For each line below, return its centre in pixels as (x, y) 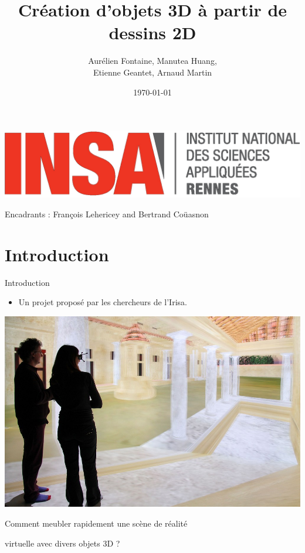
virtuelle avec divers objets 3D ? (62, 543)
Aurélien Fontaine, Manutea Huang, (152, 61)
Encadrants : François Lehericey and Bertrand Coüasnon (107, 214)
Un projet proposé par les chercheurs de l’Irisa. (103, 302)
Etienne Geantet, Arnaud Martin (152, 72)
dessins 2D (152, 33)
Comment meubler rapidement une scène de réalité (96, 523)
